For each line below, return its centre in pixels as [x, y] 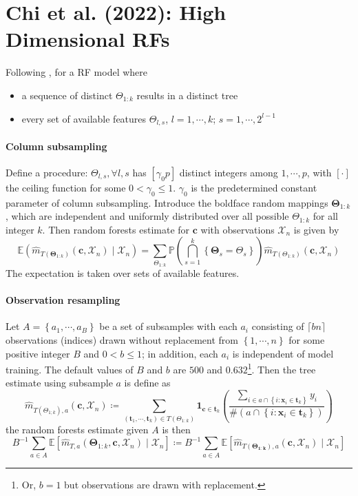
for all [325, 216]
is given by [316, 229]
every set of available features [84, 118]
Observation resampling [63, 300]
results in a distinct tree [187, 95]
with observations [238, 229]
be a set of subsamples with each [168, 326]
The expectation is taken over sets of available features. [123, 273]
